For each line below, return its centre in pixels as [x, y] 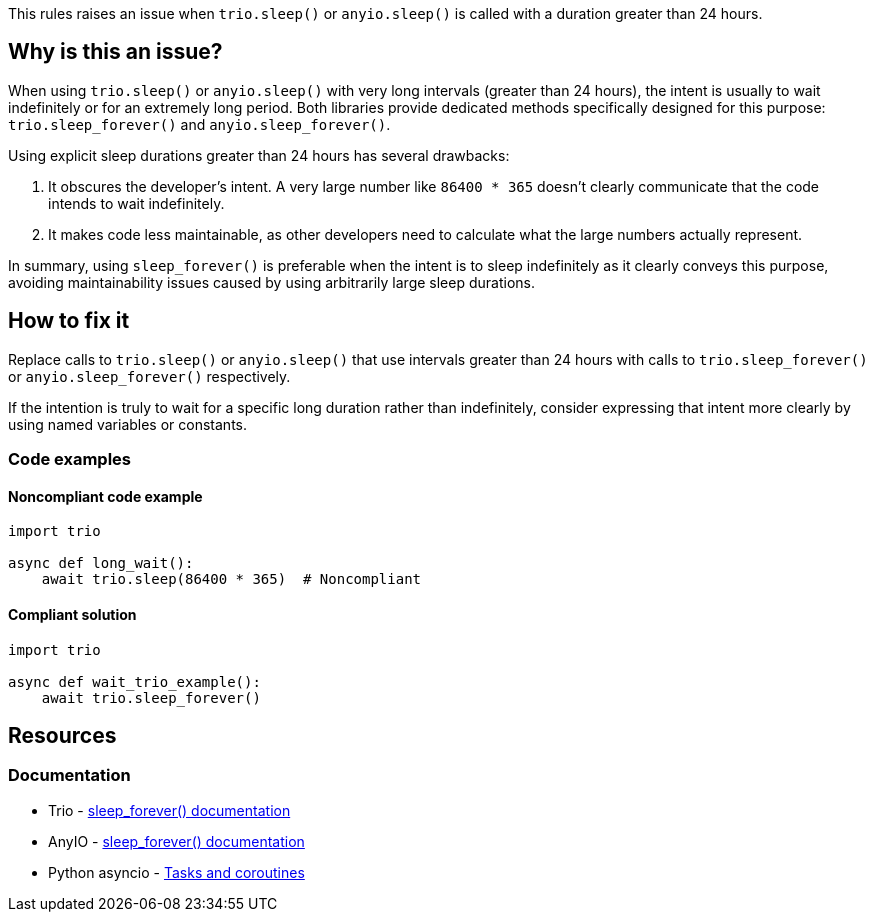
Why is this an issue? [115, 52]
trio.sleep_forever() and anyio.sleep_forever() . [199, 124]
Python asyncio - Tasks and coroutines [176, 872]
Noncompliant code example [105, 496]
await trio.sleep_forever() [151, 697]
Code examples [70, 459]
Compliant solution [72, 614]
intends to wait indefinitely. [136, 203]
